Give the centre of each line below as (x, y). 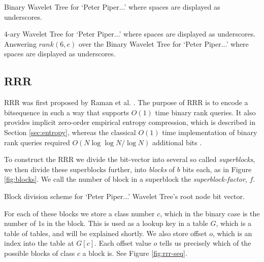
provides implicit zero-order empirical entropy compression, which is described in (130, 122)
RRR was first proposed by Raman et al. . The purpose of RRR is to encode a (126, 102)
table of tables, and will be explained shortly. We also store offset (106, 233)
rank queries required (37, 142)
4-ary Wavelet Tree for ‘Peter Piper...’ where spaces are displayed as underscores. (130, 34)
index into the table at (39, 243)
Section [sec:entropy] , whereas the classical (70, 132)
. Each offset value (123, 243)
